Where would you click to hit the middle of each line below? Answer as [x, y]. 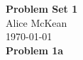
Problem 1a [35, 50]
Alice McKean [37, 22]
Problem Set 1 [42, 8]
